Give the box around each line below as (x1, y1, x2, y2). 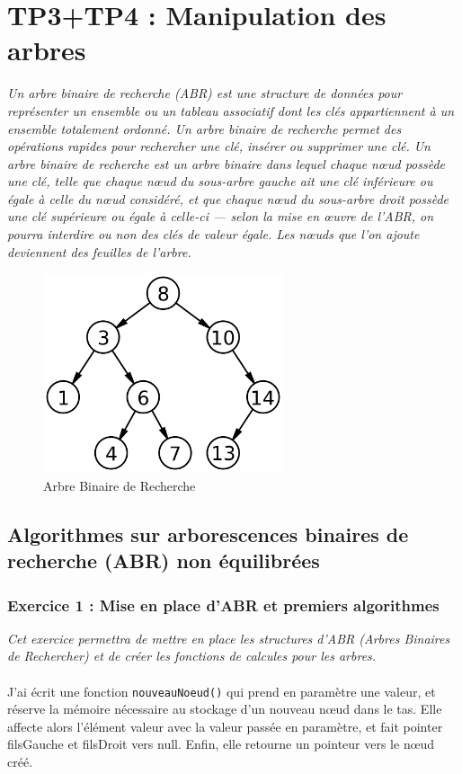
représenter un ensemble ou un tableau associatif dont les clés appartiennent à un (7, 101, 455, 120)
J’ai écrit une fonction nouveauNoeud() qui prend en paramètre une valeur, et (7, 681, 436, 700)
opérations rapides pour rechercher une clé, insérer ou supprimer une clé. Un (7, 137, 431, 156)
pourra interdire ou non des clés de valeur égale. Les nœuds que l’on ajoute (7, 225, 420, 244)
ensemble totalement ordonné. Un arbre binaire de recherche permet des (7, 119, 402, 138)
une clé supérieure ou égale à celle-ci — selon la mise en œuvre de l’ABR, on (7, 207, 434, 226)
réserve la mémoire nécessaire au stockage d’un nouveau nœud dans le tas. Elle (7, 699, 442, 718)
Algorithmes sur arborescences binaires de (7, 520, 409, 547)
